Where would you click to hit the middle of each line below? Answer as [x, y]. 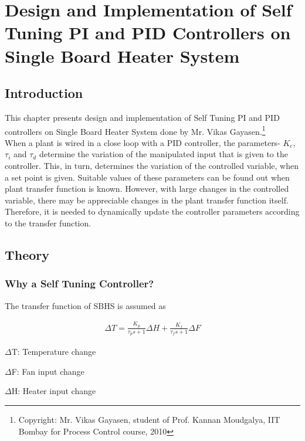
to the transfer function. [48, 223]
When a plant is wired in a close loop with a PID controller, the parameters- [143, 142]
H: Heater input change [54, 391]
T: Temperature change [54, 352]
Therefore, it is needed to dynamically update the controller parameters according [152, 211]
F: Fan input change [48, 371]
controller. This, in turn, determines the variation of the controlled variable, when [152, 165]
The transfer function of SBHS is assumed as [85, 305]
